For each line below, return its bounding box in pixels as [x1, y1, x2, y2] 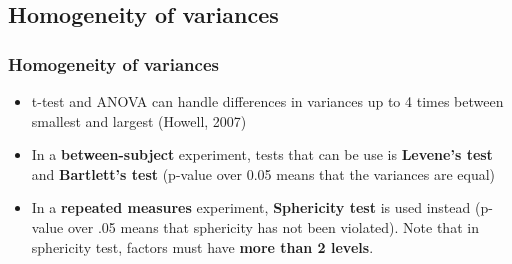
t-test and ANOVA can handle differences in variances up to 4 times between [31, 91, 504, 111]
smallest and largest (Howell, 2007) [31, 110, 247, 131]
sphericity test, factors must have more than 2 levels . [31, 236, 374, 257]
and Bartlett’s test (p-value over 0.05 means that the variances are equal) [31, 163, 496, 184]
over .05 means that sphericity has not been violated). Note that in [67, 216, 479, 237]
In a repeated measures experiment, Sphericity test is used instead [31, 197, 471, 218]
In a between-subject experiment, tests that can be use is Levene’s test [31, 144, 493, 165]
